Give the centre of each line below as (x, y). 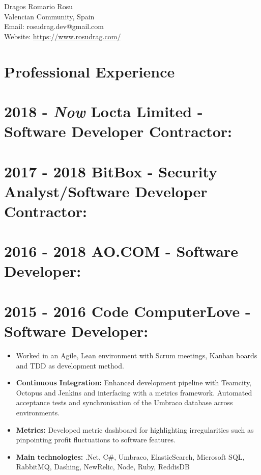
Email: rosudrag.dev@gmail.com (54, 26)
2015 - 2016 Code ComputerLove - (127, 311)
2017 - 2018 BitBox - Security (111, 171)
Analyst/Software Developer (106, 191)
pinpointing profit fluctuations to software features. (96, 440)
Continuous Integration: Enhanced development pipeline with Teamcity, (134, 382)
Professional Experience (90, 71)
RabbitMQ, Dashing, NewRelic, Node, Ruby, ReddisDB (103, 467)
